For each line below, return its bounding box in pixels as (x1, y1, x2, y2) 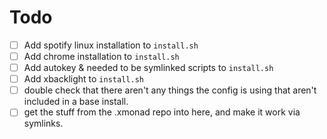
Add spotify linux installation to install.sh (23, 39, 199, 51)
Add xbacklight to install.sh (23, 73, 144, 85)
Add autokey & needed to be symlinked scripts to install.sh (23, 62, 274, 74)
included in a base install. (23, 96, 129, 108)
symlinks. (23, 117, 64, 130)
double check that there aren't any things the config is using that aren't (23, 84, 317, 96)
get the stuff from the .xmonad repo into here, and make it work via (23, 106, 301, 118)
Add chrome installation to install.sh (23, 51, 180, 62)
